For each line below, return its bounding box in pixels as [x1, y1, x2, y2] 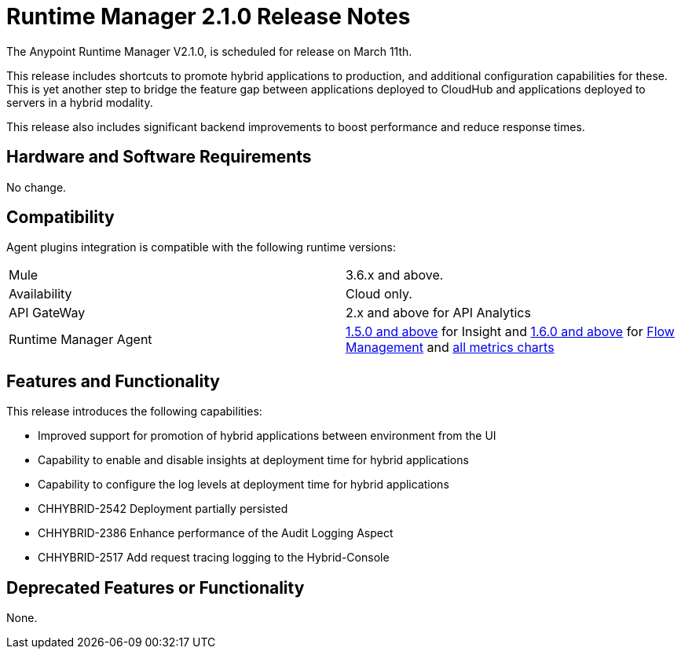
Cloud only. [346, 286, 412, 302]
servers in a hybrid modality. [6, 95, 153, 109]
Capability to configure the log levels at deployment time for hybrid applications [38, 478, 449, 492]
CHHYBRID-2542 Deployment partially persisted [38, 502, 288, 516]
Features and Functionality [6, 371, 220, 391]
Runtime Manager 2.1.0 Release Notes [6, 3, 411, 30]
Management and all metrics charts [346, 339, 555, 356]
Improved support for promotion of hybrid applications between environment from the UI [38, 429, 496, 443]
